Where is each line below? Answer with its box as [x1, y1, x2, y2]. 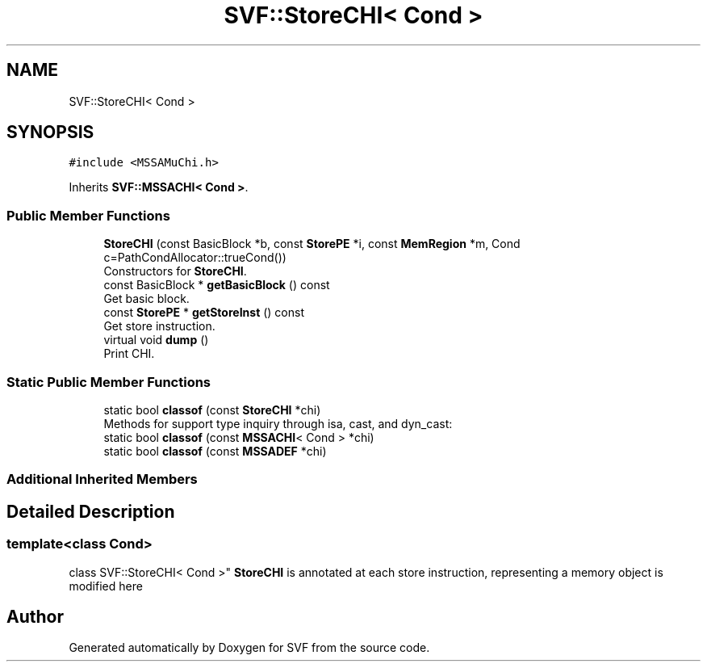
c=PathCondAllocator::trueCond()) [103, 250, 287, 265]
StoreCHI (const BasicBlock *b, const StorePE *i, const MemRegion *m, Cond [103, 237, 521, 251]
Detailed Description [6, 501, 175, 522]
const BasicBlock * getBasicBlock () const [103, 278, 330, 292]
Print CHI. [103, 347, 155, 361]
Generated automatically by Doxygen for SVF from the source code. [69, 641, 430, 655]
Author [6, 606, 64, 627]
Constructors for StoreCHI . [103, 264, 247, 279]
